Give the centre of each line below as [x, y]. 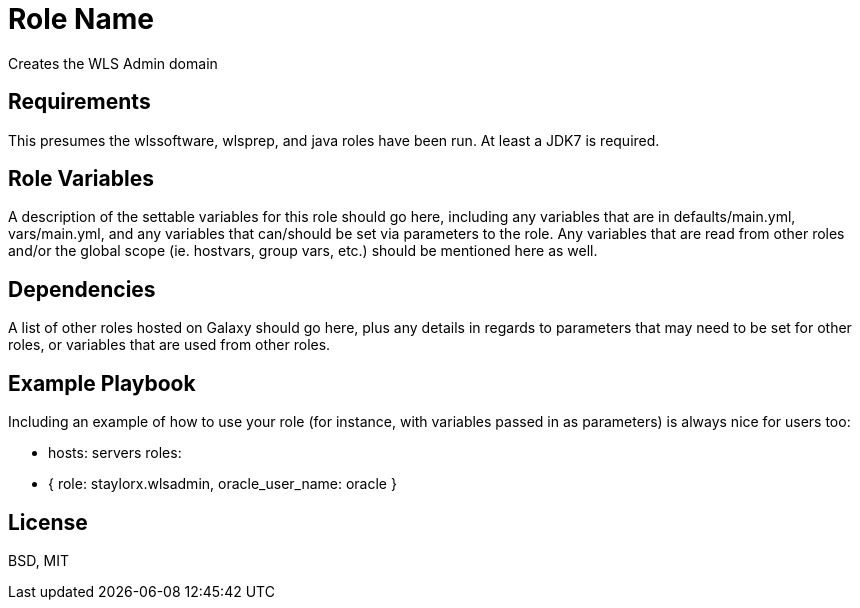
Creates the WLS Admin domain [113, 63]
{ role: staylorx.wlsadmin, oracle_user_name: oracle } [222, 484]
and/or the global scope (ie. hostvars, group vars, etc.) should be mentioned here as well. [303, 251]
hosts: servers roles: [115, 453]
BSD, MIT [39, 560]
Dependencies [82, 289]
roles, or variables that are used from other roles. [169, 345]
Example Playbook [102, 383]
